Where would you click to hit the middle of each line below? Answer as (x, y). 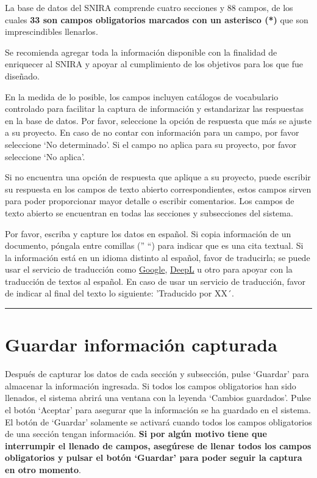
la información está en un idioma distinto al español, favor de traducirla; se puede (158, 257)
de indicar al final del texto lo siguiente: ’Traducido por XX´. (119, 293)
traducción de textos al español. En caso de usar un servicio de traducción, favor (155, 281)
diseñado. (22, 75)
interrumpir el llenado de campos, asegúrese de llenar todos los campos (158, 445)
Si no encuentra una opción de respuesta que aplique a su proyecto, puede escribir (158, 177)
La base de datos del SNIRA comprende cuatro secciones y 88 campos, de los (149, 7)
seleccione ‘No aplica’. (45, 156)
